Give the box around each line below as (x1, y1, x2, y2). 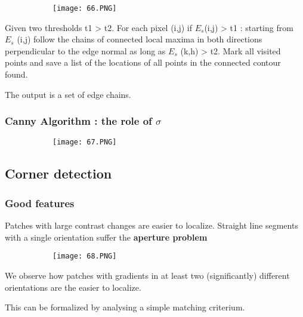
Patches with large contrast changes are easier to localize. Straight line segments (5, 219, 298, 232)
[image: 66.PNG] (52, 4, 117, 13)
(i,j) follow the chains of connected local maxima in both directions (17, 33, 262, 45)
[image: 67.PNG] (52, 138, 117, 147)
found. (5, 68, 28, 81)
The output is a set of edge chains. (5, 88, 131, 100)
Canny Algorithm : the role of (5, 113, 152, 128)
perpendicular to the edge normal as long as (5, 44, 166, 57)
